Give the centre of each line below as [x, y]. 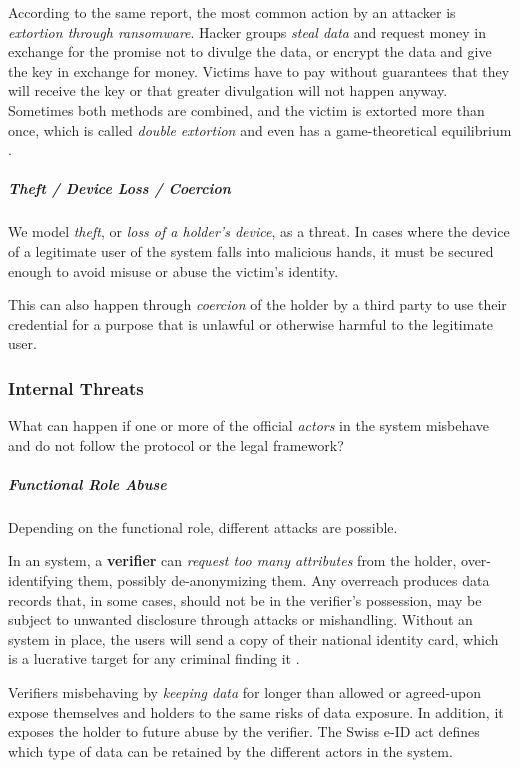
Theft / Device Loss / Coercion [119, 188]
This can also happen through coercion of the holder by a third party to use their [257, 304]
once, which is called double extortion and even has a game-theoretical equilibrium [260, 129]
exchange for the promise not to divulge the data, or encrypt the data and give [250, 51]
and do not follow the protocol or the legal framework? [176, 444]
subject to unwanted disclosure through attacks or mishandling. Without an [240, 619]
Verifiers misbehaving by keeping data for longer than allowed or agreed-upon [244, 692]
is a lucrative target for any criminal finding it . [154, 658]
